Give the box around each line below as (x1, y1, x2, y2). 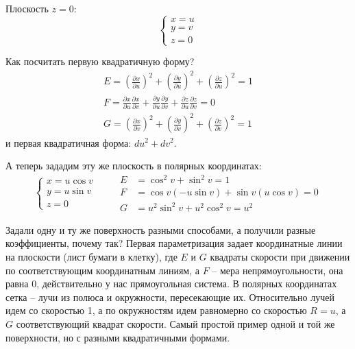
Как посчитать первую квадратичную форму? (5, 54, 195, 69)
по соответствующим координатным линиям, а (5, 263, 199, 277)
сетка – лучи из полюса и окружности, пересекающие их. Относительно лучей (5, 289, 334, 304)
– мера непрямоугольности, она (212, 263, 343, 277)
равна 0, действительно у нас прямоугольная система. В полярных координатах (5, 276, 337, 291)
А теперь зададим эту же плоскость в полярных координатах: (5, 158, 262, 173)
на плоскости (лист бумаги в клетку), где (5, 249, 177, 263)
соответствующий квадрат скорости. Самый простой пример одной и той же (16, 316, 335, 330)
